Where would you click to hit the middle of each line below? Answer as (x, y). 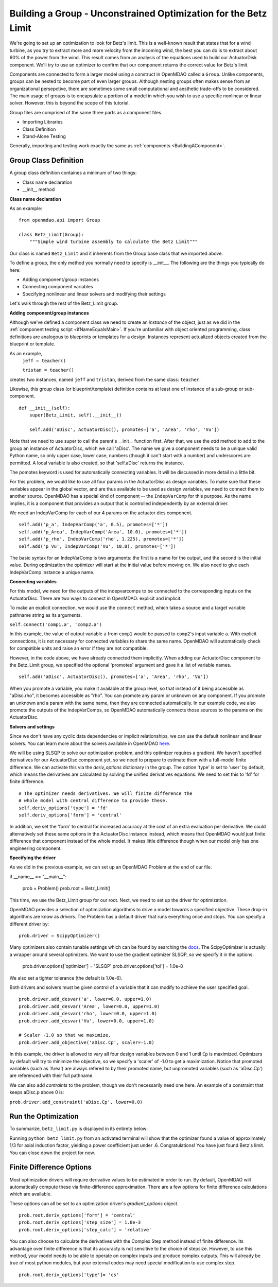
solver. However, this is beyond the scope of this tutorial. (69, 103)
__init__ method (39, 189)
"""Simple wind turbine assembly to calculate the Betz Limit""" (114, 242)
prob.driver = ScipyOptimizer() (59, 936)
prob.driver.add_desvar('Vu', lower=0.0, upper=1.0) (86, 1021)
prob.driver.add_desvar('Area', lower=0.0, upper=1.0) (89, 1006)
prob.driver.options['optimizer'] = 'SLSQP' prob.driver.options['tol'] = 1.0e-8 (103, 966)
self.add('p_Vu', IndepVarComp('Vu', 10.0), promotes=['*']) (97, 546)
